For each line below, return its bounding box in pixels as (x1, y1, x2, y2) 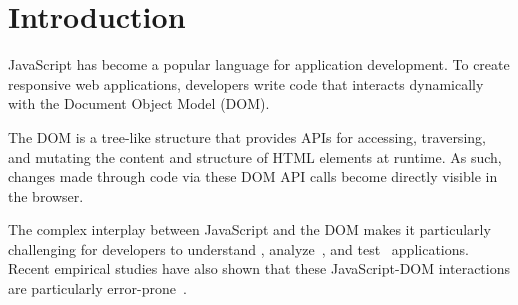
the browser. (8, 185, 84, 206)
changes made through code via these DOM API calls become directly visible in (8, 166, 498, 187)
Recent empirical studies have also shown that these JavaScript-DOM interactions (8, 258, 511, 279)
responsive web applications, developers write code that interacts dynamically (8, 73, 484, 94)
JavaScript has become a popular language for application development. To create (8, 54, 510, 75)
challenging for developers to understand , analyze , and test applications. (8, 238, 469, 259)
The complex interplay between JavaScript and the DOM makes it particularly (8, 219, 491, 240)
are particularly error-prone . (8, 278, 187, 299)
